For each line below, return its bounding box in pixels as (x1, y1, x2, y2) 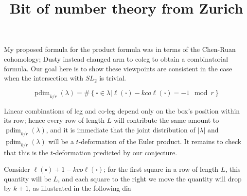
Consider (4, 163, 30, 174)
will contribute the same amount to (113, 115, 219, 125)
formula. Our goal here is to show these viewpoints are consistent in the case (4, 63, 232, 73)
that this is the (4, 147, 49, 158)
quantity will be (4, 173, 51, 183)
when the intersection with (4, 73, 84, 83)
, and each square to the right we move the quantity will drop (58, 173, 242, 183)
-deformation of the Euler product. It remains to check (78, 136, 242, 146)
